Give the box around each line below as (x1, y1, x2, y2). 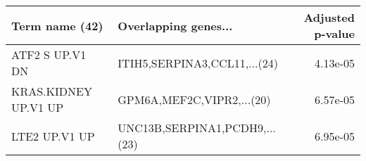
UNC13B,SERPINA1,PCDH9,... (118, 120, 276, 136)
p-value (314, 25, 355, 41)
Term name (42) (11, 17, 103, 34)
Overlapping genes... (118, 17, 233, 34)
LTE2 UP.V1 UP (11, 127, 95, 144)
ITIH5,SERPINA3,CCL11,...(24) (118, 54, 278, 71)
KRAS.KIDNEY (11, 83, 92, 99)
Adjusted (303, 9, 355, 25)
